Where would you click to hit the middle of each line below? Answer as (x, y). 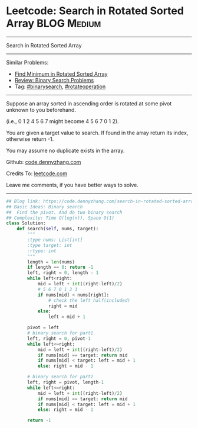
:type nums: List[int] (55, 240)
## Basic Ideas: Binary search (44, 207)
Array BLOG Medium (54, 23)
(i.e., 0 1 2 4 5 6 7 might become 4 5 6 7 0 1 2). (62, 121)
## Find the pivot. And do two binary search (64, 212)
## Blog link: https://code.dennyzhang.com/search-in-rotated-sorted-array (101, 201)
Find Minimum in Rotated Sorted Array (61, 74)
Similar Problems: (27, 62)
